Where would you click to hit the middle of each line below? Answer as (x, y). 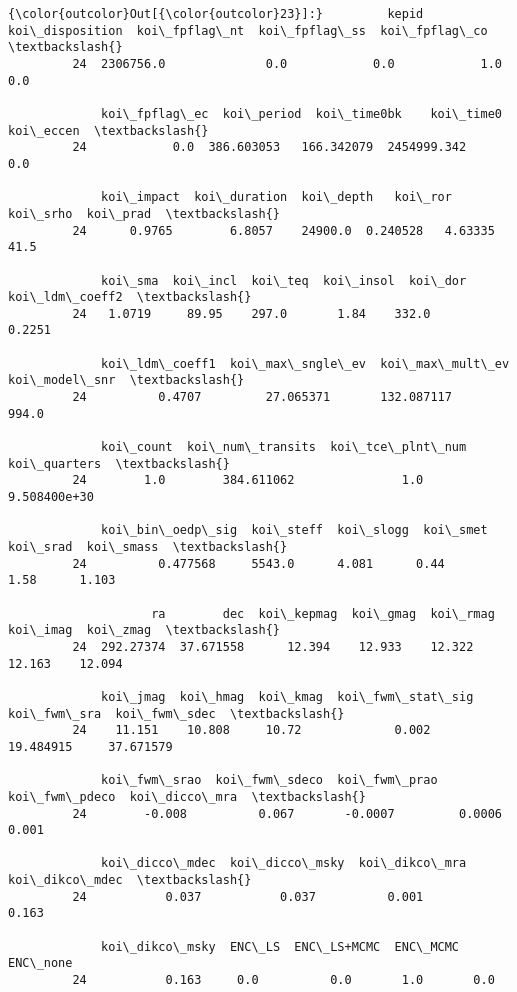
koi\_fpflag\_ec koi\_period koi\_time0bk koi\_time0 (301, 113)
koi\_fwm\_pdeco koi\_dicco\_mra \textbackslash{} (187, 796)
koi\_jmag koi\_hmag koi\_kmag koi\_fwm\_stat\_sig (287, 696)
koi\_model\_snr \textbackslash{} (126, 380)
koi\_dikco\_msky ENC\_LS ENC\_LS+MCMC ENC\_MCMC (280, 946)
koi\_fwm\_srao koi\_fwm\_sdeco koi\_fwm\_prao (269, 780)
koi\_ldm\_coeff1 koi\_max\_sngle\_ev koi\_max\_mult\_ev (305, 363)
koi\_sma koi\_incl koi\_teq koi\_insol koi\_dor (284, 280)
